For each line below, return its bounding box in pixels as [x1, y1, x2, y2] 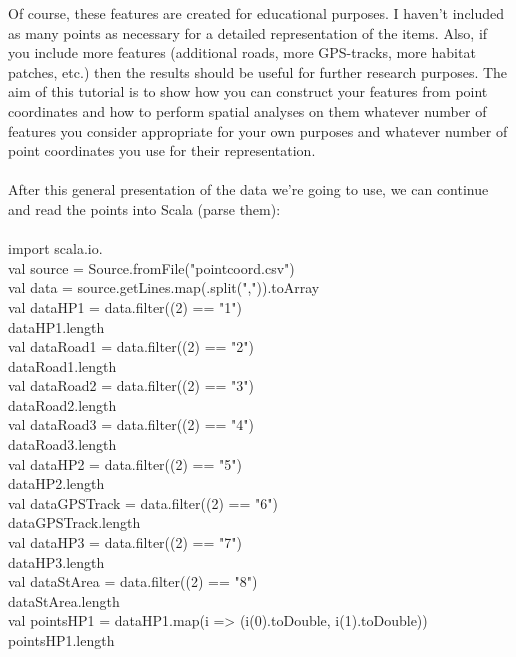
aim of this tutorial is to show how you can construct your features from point [8, 81, 488, 102]
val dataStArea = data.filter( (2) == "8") [8, 571, 258, 592]
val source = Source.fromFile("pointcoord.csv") [8, 257, 295, 278]
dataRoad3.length [8, 434, 117, 455]
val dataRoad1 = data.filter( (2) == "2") [8, 336, 255, 357]
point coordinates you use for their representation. [8, 140, 316, 161]
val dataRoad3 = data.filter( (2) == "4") [8, 414, 255, 435]
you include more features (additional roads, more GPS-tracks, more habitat [8, 42, 476, 63]
